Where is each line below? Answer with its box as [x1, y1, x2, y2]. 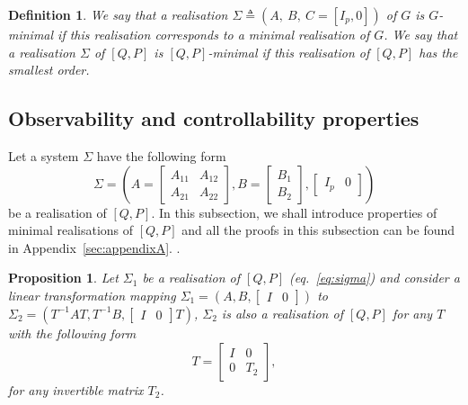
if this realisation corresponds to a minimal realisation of [57, 25, 370, 43]
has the [419, 42, 458, 61]
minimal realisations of [8, 220, 134, 239]
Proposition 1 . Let [8, 268, 119, 287]
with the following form [8, 323, 137, 342]
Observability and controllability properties [8, 104, 419, 132]
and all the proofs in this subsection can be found [181, 220, 455, 239]
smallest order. [8, 60, 90, 79]
